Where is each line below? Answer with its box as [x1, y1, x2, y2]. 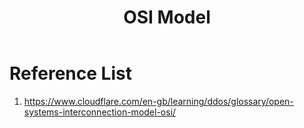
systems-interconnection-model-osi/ [23, 106, 177, 118]
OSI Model [123, 6, 211, 29]
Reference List [9, 62, 132, 85]
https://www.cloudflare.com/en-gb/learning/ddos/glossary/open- [23, 95, 294, 107]
